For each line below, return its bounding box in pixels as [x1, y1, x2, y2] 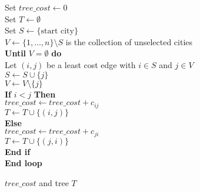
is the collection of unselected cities [65, 35, 193, 48]
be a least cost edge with [46, 58, 136, 70]
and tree [39, 176, 69, 188]
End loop [5, 157, 42, 169]
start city [41, 27, 74, 36]
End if [5, 145, 31, 157]
